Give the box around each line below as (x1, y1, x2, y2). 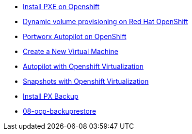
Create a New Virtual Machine (23, 47, 118, 55)
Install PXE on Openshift (23, 2, 100, 11)
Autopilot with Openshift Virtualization (23, 62, 144, 70)
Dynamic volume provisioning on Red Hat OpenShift (23, 17, 188, 26)
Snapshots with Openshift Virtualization (23, 77, 149, 85)
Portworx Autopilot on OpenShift (23, 32, 127, 40)
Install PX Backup (23, 92, 79, 100)
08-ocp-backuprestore (23, 107, 96, 115)
